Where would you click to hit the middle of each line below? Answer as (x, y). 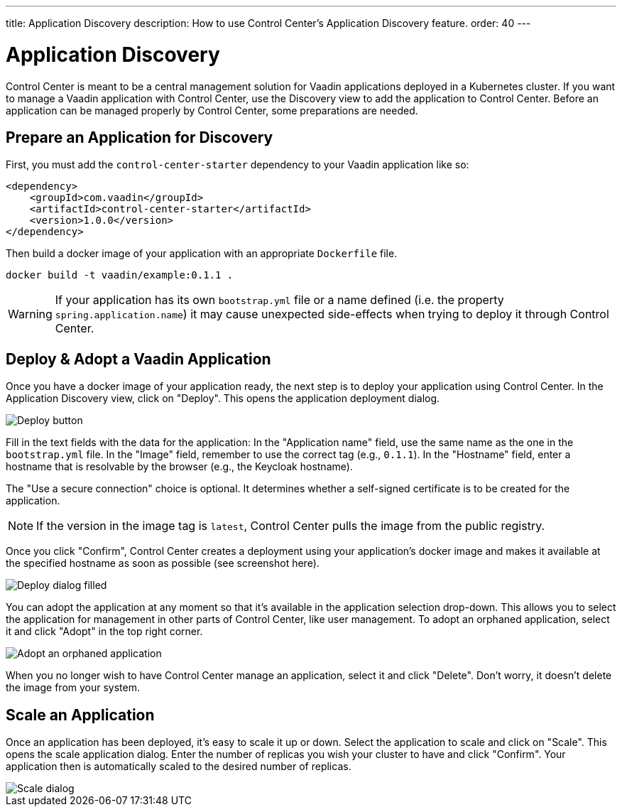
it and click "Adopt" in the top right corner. (104, 632)
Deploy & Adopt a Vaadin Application (138, 359)
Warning (30, 314)
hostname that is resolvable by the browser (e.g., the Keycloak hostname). (179, 467)
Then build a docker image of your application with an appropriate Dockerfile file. (202, 254)
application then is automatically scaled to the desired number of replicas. (179, 767)
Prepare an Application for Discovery (140, 137)
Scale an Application (80, 715)
